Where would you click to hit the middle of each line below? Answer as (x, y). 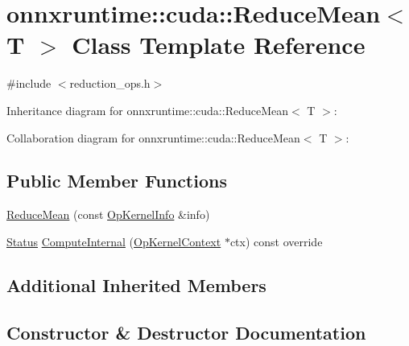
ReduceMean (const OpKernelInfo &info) (108, 214)
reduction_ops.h (110, 83)
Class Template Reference (219, 45)
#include (29, 83)
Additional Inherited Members (136, 284)
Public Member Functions (117, 181)
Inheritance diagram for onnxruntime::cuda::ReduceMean (148, 110)
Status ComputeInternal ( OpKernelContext (114, 241)
